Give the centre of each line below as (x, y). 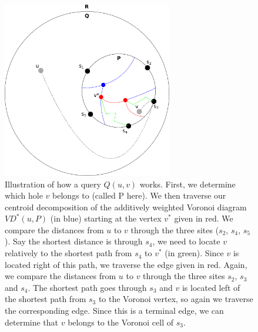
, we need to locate (186, 241)
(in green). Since (194, 253)
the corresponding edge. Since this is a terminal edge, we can (114, 311)
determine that (32, 322)
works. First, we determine (187, 184)
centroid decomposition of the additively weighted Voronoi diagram (126, 207)
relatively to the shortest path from (68, 253)
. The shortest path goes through (87, 287)
